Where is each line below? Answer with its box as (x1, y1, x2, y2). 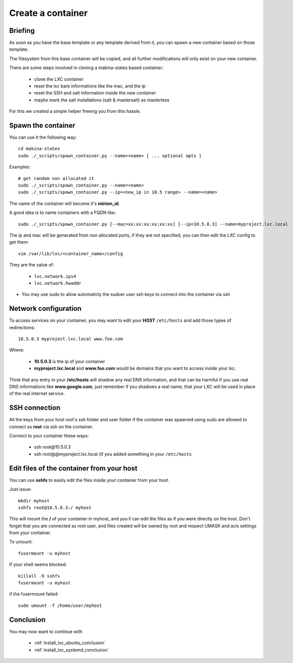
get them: (9, 239, 29, 245)
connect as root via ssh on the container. (9, 423, 94, 430)
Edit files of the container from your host (9, 464, 138, 473)
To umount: (9, 539, 33, 545)
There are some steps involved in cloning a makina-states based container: (9, 65, 164, 71)
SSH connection (9, 403, 61, 412)
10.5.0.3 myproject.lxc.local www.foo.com (18, 336, 123, 342)
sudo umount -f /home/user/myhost (18, 602, 102, 608)
